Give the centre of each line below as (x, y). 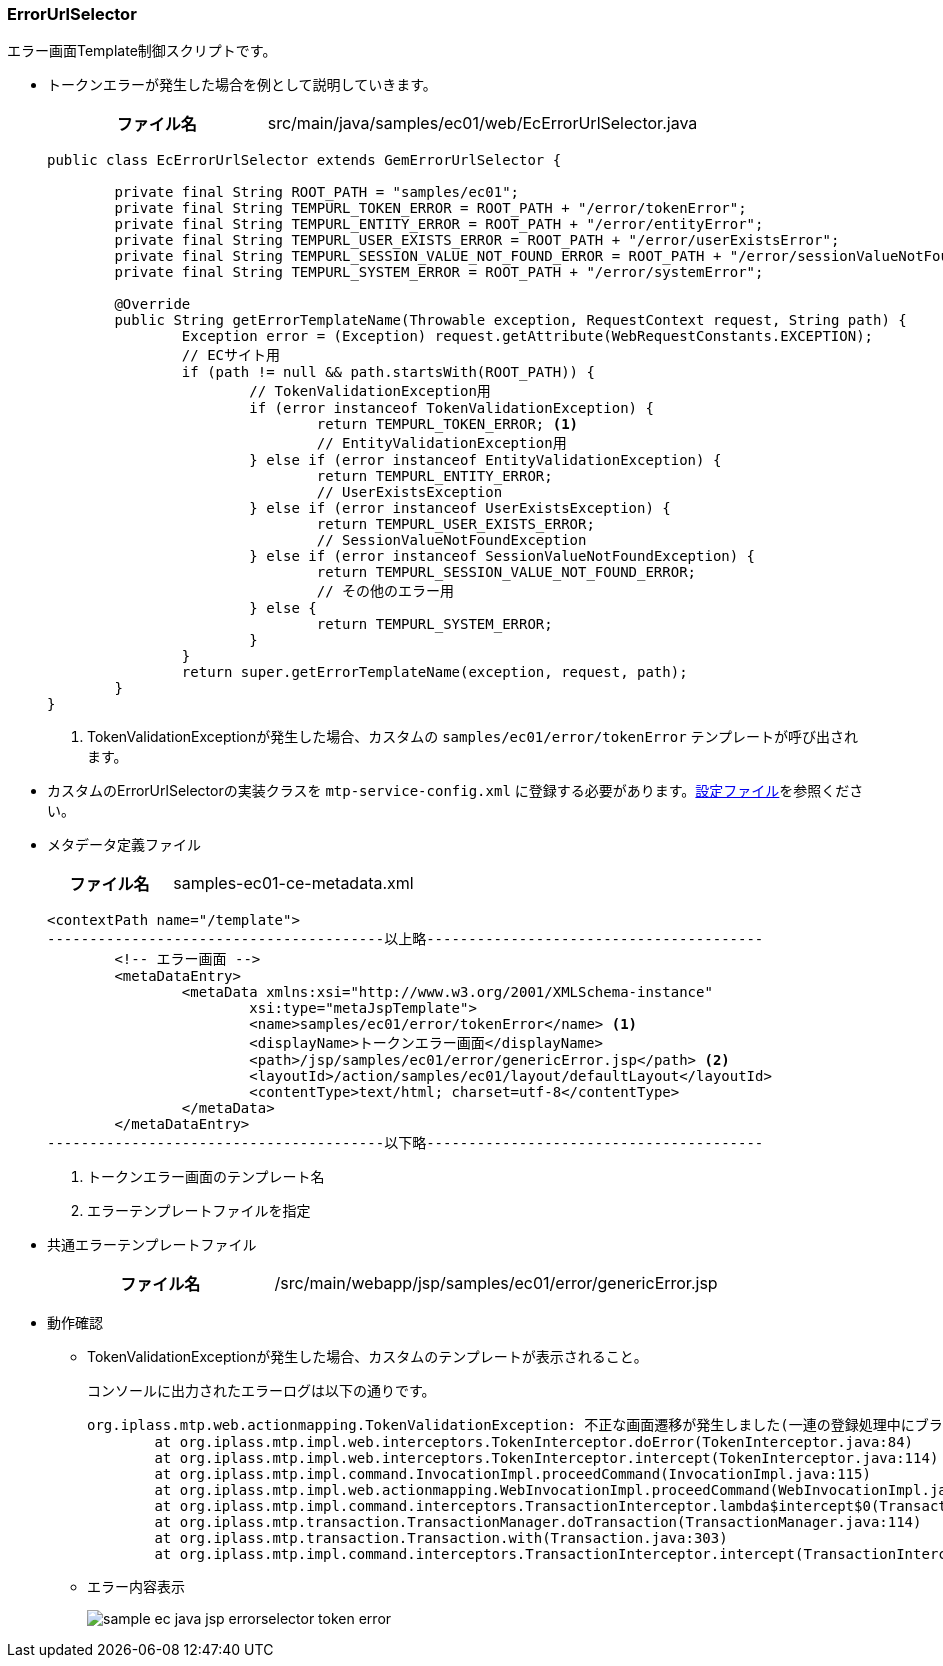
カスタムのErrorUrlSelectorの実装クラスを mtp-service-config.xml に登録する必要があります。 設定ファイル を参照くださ (455, 791)
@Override (152, 304)
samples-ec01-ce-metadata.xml (293, 883)
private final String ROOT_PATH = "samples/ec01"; (317, 192)
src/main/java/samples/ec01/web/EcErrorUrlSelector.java (482, 123)
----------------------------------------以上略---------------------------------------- (405, 939)
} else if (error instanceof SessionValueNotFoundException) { (502, 556)
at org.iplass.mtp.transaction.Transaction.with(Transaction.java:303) (441, 1538)
